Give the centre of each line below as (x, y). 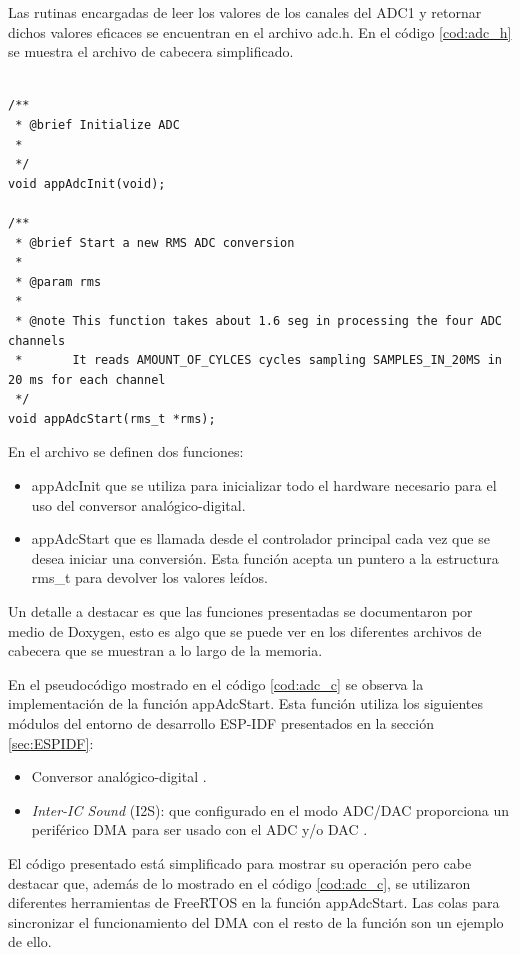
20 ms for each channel (87, 379)
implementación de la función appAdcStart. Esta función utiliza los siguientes (246, 703)
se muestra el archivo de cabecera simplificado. (151, 51)
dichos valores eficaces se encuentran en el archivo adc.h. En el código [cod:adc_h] (260, 31)
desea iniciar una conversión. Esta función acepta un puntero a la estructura (265, 557)
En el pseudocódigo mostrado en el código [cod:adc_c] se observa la (216, 683)
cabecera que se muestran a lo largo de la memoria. (165, 650)
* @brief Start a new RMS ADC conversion (155, 242)
